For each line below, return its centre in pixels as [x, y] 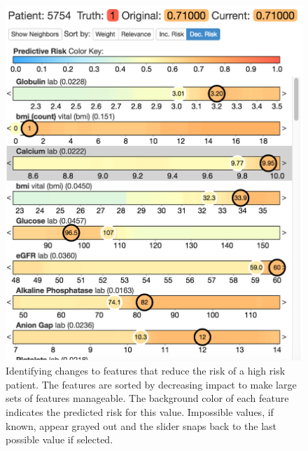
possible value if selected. [59, 439]
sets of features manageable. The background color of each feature [147, 398]
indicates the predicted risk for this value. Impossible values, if [140, 411]
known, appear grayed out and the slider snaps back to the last [141, 425]
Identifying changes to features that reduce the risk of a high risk [146, 371]
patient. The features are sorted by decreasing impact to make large [151, 384]
